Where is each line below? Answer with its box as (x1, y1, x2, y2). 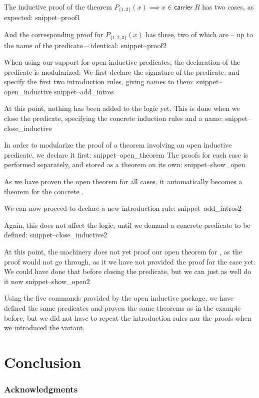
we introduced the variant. (4, 322, 85, 333)
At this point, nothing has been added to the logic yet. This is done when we (4, 103, 240, 113)
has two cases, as (202, 2, 254, 12)
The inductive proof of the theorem (4, 2, 112, 12)
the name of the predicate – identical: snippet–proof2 (4, 40, 166, 50)
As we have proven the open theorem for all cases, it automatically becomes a (4, 176, 242, 187)
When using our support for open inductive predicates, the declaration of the (4, 57, 240, 67)
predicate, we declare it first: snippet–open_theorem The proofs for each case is (4, 149, 248, 160)
